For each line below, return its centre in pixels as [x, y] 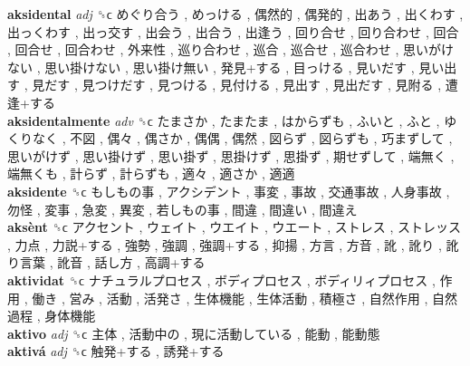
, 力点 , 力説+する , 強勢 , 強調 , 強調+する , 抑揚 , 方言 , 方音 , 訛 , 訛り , [225, 244]
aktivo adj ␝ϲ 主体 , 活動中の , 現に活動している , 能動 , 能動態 [194, 333]
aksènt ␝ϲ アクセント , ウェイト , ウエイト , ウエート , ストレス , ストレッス [234, 227]
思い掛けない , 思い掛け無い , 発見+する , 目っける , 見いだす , [230, 67]
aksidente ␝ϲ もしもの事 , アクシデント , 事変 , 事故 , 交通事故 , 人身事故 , [229, 191]
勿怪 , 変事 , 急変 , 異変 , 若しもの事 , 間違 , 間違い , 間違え [182, 209]
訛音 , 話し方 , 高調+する [131, 262]
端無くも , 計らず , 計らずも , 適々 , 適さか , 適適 [151, 173]
